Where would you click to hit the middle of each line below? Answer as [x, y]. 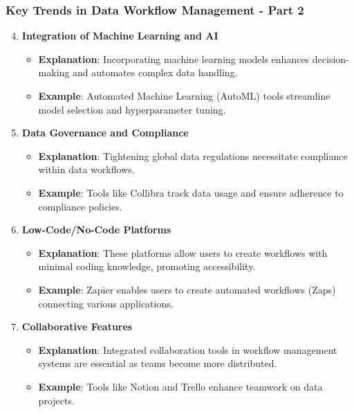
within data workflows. [86, 169]
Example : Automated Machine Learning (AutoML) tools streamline [184, 96]
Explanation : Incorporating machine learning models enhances [174, 59]
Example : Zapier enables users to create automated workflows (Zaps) [187, 289]
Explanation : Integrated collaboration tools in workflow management [188, 349]
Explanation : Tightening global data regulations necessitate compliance [193, 155]
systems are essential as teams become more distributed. [158, 363]
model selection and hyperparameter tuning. [132, 109]
